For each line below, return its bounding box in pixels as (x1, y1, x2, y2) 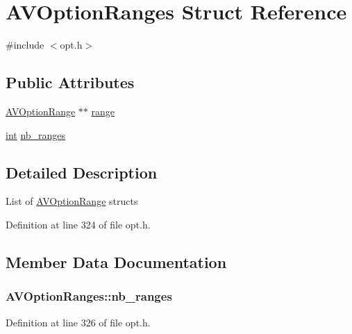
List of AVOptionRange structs (6, 194, 138, 208)
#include (6, 37, 44, 52)
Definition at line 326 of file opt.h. (6, 315, 151, 329)
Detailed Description (6, 161, 158, 183)
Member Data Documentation (6, 251, 227, 272)
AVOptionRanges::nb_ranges (6, 287, 172, 305)
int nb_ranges (6, 127, 66, 142)
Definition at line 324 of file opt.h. (6, 217, 151, 231)
